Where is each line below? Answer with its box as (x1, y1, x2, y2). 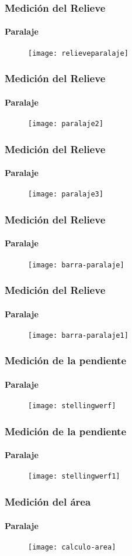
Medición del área (5, 494, 91, 508)
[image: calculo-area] (28, 543, 116, 551)
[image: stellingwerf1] (28, 472, 120, 481)
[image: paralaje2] (28, 119, 103, 128)
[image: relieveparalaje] (28, 49, 128, 57)
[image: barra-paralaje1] (28, 331, 128, 340)
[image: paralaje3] (28, 190, 103, 199)
